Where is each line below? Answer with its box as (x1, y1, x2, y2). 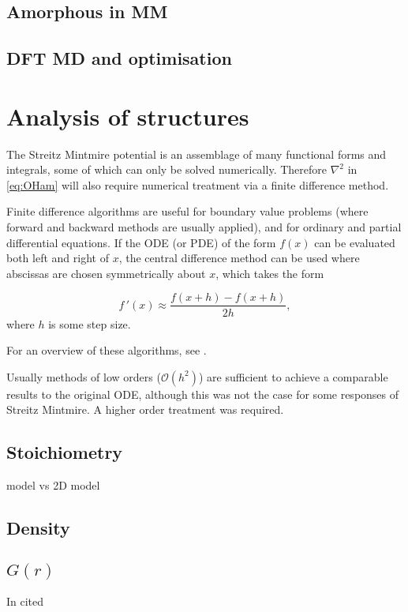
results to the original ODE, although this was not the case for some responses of (6, 385, 399, 402)
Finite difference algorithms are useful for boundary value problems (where (6, 203, 369, 220)
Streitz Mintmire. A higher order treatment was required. (6, 401, 284, 418)
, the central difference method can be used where (118, 250, 360, 266)
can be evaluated (314, 234, 395, 250)
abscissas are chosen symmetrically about (6, 265, 206, 281)
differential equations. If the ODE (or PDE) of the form (6, 234, 276, 250)
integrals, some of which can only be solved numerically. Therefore (6, 161, 327, 178)
